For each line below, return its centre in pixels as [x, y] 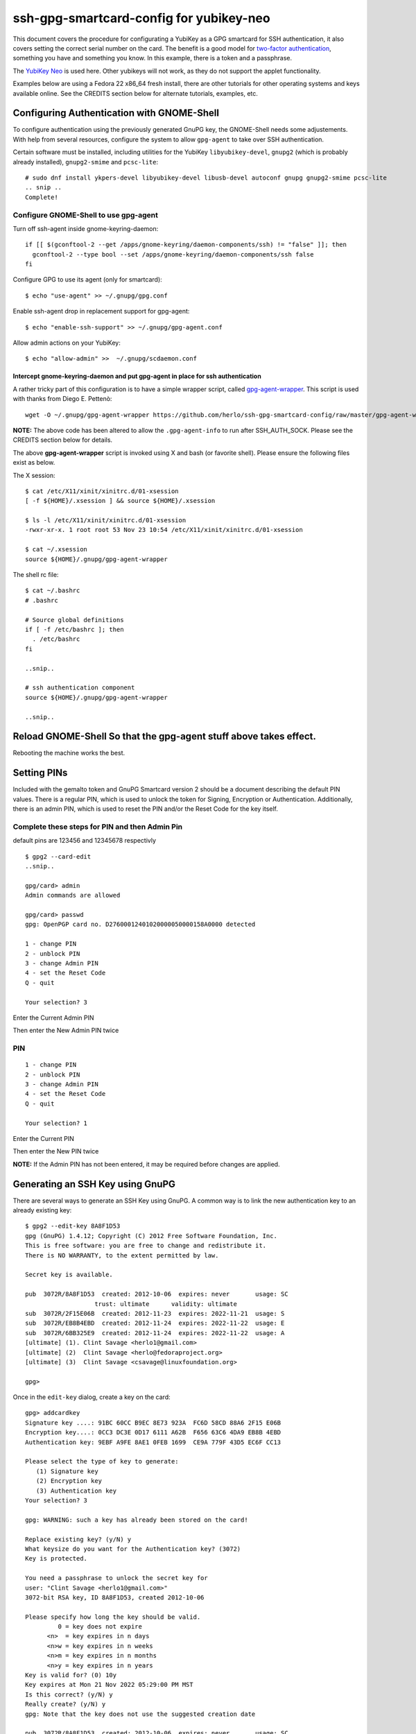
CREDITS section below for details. [63, 440]
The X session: [34, 475]
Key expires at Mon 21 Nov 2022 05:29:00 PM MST [109, 1685]
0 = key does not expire [100, 1627]
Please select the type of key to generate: [102, 1461]
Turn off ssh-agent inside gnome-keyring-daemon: [86, 228]
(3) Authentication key [76, 1491]
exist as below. [34, 463]
